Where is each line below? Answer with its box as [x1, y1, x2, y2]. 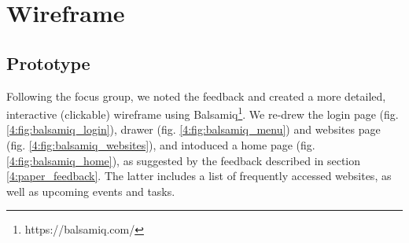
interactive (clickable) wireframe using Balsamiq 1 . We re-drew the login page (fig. [6, 104, 399, 122]
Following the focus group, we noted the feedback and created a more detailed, [6, 87, 386, 104]
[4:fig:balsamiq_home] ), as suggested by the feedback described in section [6, 152, 361, 168]
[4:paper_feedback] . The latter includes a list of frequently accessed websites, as [6, 168, 392, 184]
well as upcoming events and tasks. [6, 182, 175, 199]
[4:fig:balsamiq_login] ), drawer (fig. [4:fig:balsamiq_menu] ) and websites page [6, 121, 381, 138]
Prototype [6, 50, 90, 75]
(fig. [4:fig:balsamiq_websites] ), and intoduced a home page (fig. [6, 137, 315, 153]
